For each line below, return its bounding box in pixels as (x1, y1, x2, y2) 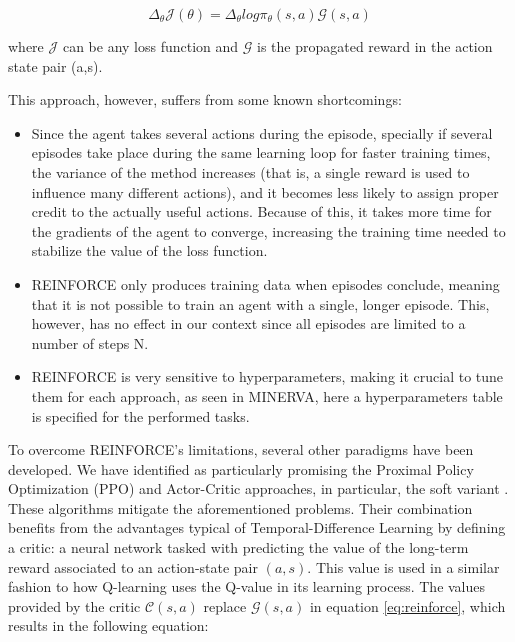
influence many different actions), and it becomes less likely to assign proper (31, 181, 499, 202)
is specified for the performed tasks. (31, 405, 250, 426)
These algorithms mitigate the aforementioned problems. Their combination (8, 497, 473, 518)
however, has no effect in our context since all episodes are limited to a (31, 313, 466, 334)
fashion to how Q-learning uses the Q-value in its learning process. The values (8, 576, 486, 597)
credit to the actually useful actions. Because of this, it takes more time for (31, 201, 492, 222)
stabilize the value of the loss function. (31, 240, 268, 261)
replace (203, 595, 247, 616)
